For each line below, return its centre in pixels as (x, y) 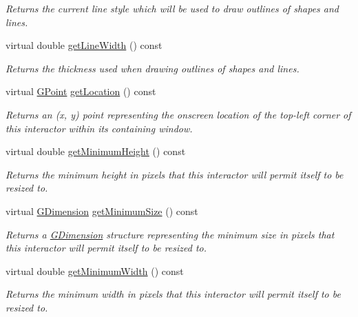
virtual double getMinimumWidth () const (95, 270)
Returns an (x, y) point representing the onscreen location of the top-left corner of (178, 114)
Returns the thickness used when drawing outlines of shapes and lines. (152, 68)
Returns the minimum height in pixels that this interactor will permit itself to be (175, 174)
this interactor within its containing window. (99, 128)
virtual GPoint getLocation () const (81, 91)
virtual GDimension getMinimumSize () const (102, 211)
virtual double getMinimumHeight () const (96, 151)
